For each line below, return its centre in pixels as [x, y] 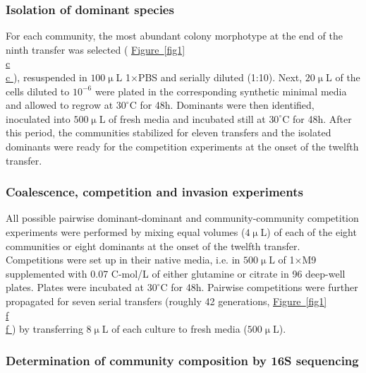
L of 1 [282, 260]
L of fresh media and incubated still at [182, 118]
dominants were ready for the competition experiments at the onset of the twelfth [182, 146]
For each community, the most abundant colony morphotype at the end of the [174, 36]
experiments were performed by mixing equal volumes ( [126, 231]
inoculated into [38, 118]
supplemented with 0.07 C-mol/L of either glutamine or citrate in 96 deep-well [176, 273]
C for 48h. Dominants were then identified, [222, 105]
